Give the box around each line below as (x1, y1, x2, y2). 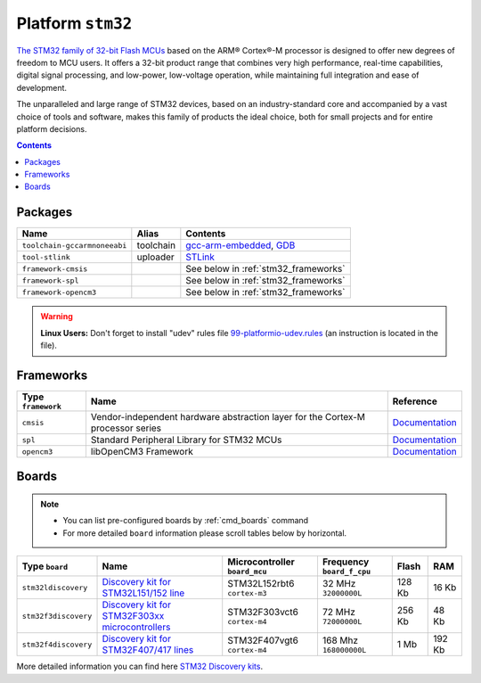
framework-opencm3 (21, 287, 97, 297)
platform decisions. (16, 123, 87, 134)
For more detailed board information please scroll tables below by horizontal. (62, 527, 347, 539)
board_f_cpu (322, 567, 371, 577)
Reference (392, 395, 438, 407)
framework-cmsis (21, 264, 88, 274)
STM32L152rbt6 (227, 577, 295, 589)
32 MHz (322, 577, 356, 589)
